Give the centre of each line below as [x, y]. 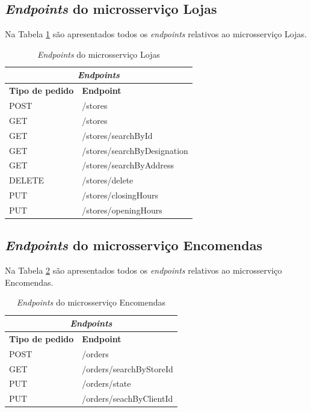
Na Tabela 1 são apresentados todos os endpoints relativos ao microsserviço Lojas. [156, 34]
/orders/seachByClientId [128, 398]
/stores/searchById [117, 135]
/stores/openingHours [122, 210]
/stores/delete [108, 180]
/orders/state [106, 383]
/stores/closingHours [120, 195]
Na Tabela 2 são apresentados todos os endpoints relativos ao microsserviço [143, 270]
